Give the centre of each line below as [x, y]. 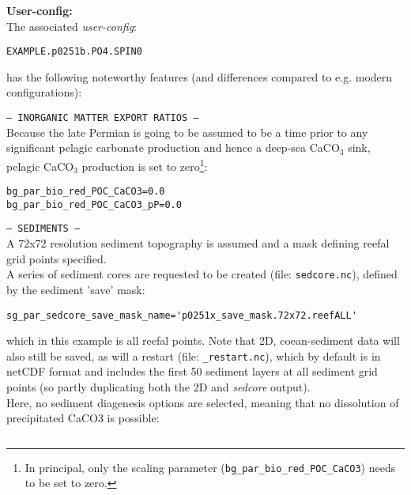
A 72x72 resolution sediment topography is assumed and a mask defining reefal [198, 243]
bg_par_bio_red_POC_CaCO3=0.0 [86, 192]
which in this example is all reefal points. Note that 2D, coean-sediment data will [203, 340]
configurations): [44, 92]
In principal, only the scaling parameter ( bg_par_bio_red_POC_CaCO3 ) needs [210, 467]
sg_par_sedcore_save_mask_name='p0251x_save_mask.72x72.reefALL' [182, 315]
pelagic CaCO [40, 166]
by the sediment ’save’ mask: [76, 289]
